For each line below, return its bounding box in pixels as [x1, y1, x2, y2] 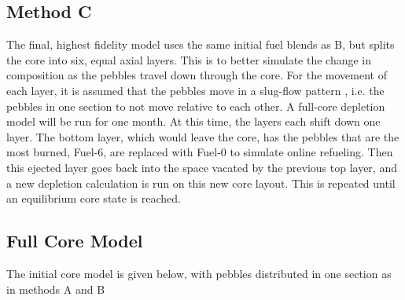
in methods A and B [6, 280, 105, 297]
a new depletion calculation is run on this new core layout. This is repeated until [6, 174, 396, 191]
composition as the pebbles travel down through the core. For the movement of [6, 67, 387, 83]
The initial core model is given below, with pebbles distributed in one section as [6, 265, 392, 281]
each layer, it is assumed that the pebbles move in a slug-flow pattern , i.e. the [6, 82, 385, 98]
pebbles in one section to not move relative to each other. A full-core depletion [6, 97, 385, 114]
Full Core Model [6, 229, 143, 253]
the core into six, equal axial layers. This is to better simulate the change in [6, 51, 372, 68]
